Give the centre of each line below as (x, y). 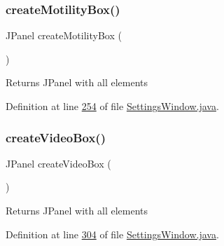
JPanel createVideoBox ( (58, 163)
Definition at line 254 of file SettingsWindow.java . (112, 106)
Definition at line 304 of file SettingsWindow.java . (112, 234)
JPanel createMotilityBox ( (64, 35)
